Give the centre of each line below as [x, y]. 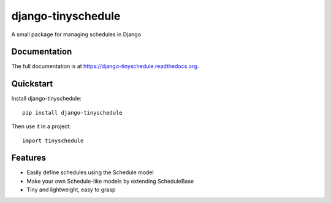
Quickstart [32, 84]
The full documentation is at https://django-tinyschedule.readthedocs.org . [105, 66]
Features [29, 158]
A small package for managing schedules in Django [76, 34]
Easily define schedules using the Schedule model [90, 172]
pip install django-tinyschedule [72, 113]
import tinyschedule [53, 140]
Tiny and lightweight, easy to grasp [71, 190]
